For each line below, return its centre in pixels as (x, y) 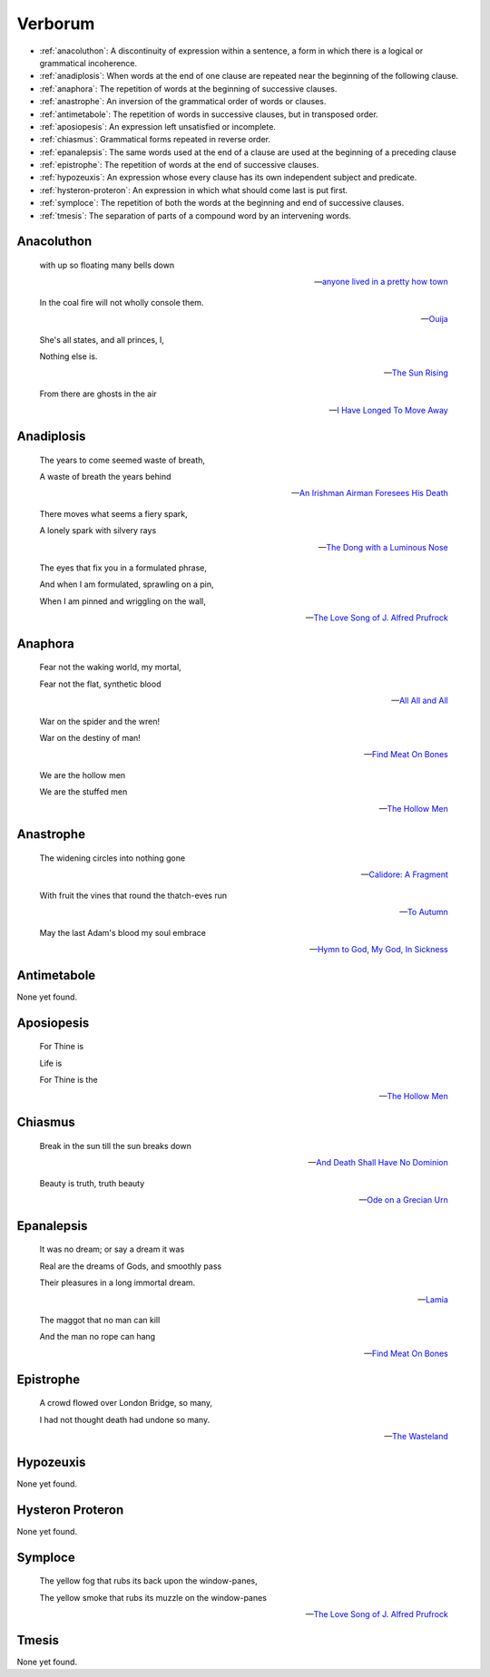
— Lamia (433, 1299)
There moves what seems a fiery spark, (113, 513)
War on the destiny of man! (90, 738)
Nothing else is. (69, 356)
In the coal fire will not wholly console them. (122, 302)
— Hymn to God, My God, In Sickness (378, 949)
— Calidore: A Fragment (404, 874)
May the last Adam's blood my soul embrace (122, 932)
